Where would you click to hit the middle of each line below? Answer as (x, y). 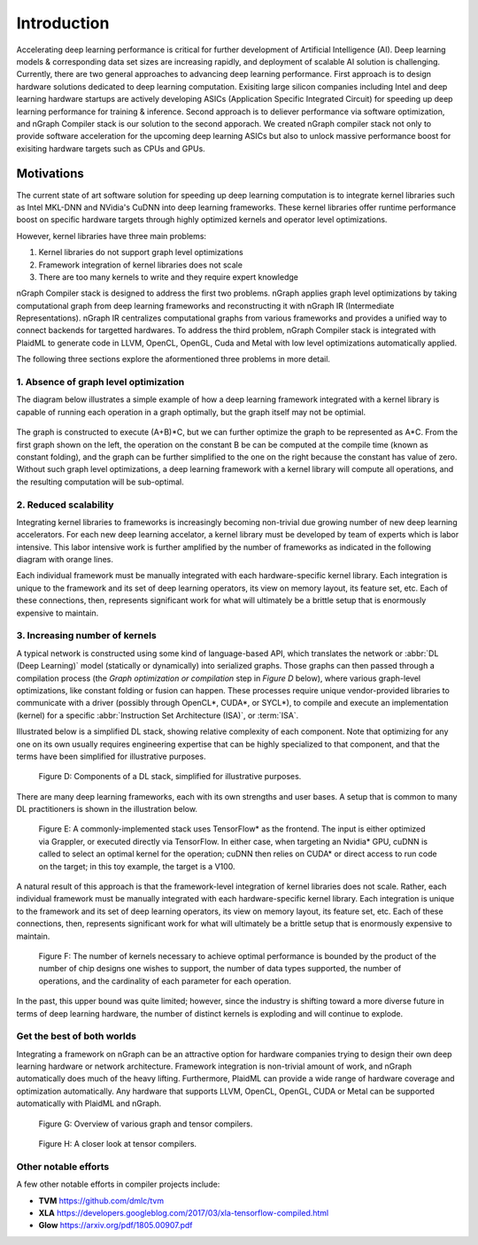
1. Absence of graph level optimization (100, 383)
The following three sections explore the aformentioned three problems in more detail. (173, 360)
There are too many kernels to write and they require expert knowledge (168, 277)
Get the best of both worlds (77, 1036)
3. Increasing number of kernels (86, 636)
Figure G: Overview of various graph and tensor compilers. (146, 1124)
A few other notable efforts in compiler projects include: (118, 1184)
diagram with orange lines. (65, 560)
